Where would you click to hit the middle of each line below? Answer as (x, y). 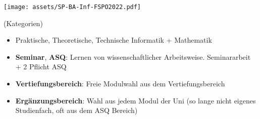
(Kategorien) (23, 23)
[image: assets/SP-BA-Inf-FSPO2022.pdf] (72, 7)
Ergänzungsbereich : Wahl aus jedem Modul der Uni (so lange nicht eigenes (136, 100)
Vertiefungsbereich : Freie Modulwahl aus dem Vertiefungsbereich (120, 84)
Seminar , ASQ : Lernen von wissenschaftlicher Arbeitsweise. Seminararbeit (133, 56)
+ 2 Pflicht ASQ (41, 67)
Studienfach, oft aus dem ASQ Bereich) (76, 110)
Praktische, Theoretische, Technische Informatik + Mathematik (114, 40)
